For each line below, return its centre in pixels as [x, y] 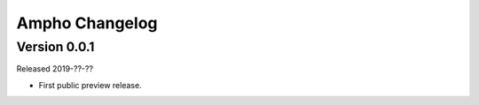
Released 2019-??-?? [55, 69]
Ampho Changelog [87, 23]
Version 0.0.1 [55, 47]
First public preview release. [90, 85]
